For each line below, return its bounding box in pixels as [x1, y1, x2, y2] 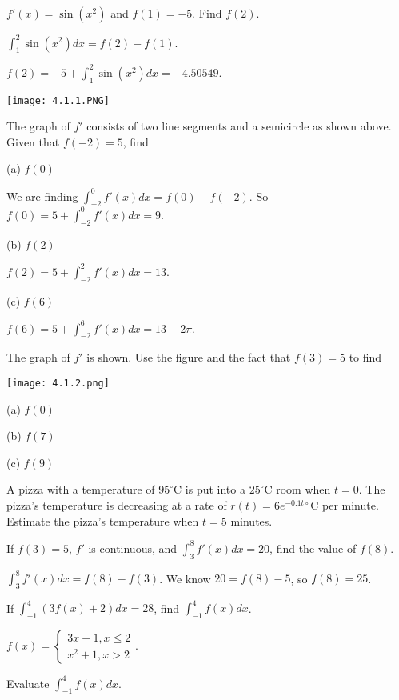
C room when [264, 481, 331, 498]
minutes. [230, 512, 273, 529]
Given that [6, 133, 60, 150]
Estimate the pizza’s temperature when [6, 512, 199, 529]
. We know [159, 570, 211, 586]
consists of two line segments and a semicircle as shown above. [86, 118, 392, 134]
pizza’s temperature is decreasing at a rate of [6, 497, 227, 514]
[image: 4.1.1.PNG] [6, 94, 110, 106]
